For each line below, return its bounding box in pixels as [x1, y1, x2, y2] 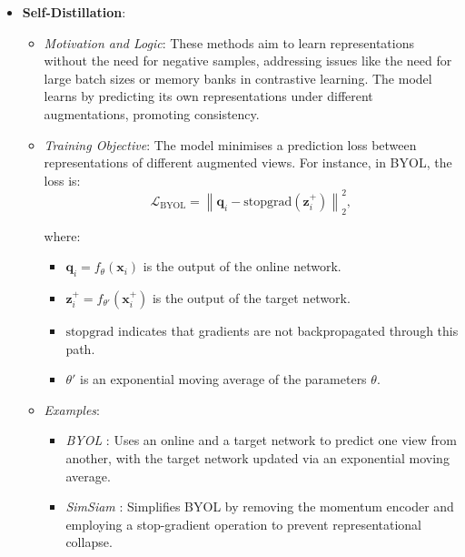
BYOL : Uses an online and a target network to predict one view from [65, 430, 457, 450]
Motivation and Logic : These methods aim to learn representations [44, 33, 414, 52]
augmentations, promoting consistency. [44, 104, 260, 123]
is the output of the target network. [152, 289, 351, 308]
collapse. [65, 532, 113, 552]
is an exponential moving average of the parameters [79, 370, 367, 389]
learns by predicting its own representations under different [44, 86, 373, 106]
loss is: [44, 170, 81, 189]
